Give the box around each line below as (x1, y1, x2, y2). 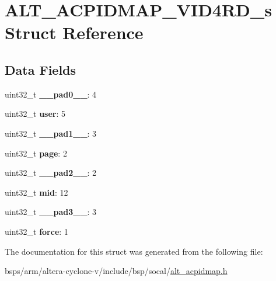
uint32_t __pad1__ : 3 (5, 127, 97, 139)
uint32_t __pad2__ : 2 (5, 166, 97, 179)
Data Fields (5, 60, 76, 78)
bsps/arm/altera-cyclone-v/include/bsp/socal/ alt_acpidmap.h (5, 265, 228, 277)
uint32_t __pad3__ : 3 (5, 206, 97, 218)
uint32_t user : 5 (5, 107, 66, 120)
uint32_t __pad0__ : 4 (5, 88, 97, 100)
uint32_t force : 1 (5, 225, 68, 237)
